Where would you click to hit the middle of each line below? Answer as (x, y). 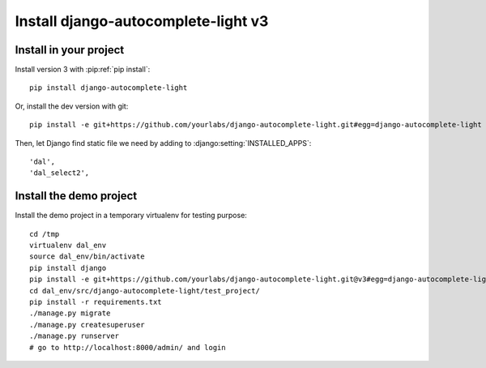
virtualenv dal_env (68, 246)
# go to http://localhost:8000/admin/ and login (128, 347)
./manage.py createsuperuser (87, 325)
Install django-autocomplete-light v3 (142, 21)
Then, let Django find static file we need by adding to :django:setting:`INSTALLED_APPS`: (163, 143)
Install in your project (70, 50)
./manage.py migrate (70, 313)
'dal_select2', (60, 173)
